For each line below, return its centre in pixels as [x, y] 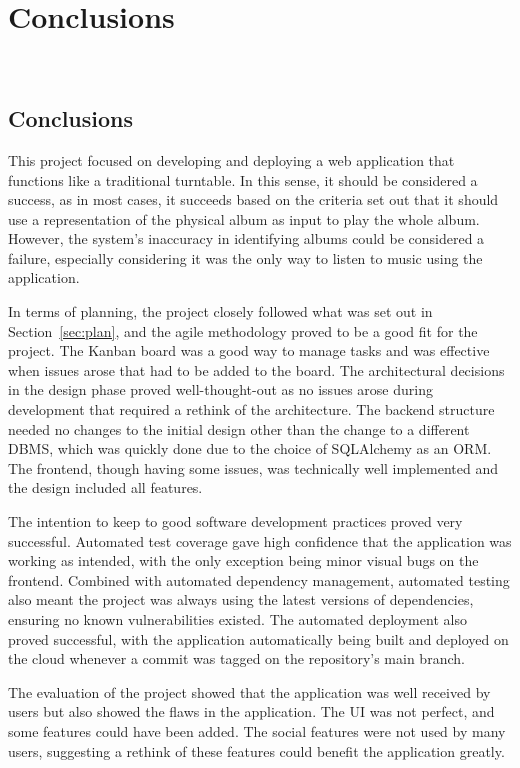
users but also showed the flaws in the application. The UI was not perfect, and [251, 711]
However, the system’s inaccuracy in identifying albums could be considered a [246, 238]
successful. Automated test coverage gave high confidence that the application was [260, 540]
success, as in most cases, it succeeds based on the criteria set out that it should [253, 199]
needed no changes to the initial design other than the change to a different [239, 428]
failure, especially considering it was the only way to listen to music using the [245, 257]
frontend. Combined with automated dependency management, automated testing [259, 579]
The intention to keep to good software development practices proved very [235, 521]
